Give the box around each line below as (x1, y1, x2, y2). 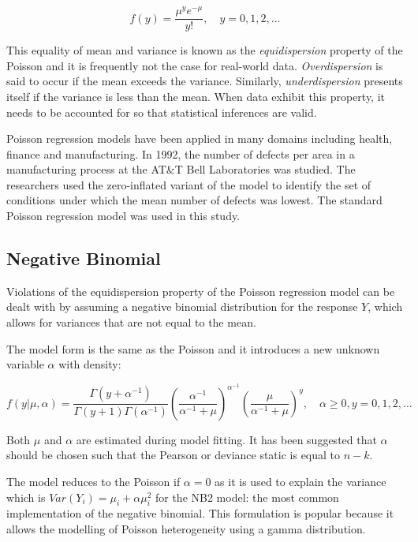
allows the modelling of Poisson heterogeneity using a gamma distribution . (6, 521, 366, 537)
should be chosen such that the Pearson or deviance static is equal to (6, 447, 341, 463)
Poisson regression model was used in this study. (6, 207, 241, 224)
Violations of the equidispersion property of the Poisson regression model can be (6, 282, 395, 299)
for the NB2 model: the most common (155, 488, 339, 505)
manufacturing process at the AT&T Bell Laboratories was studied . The (6, 161, 356, 178)
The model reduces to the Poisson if (6, 473, 181, 490)
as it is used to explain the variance (215, 473, 386, 490)
